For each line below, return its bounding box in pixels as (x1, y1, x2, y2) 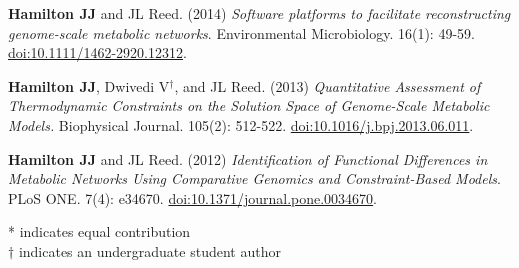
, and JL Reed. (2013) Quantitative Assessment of (174, 75, 481, 96)
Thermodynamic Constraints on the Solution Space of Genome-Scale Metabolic (8, 95, 490, 116)
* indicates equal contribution (8, 221, 191, 242)
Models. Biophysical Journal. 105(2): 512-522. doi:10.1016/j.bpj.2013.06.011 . (8, 114, 474, 135)
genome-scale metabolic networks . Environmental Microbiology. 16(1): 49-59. (8, 22, 475, 43)
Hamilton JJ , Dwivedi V (8, 75, 170, 96)
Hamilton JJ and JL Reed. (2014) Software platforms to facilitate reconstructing (8, 3, 511, 23)
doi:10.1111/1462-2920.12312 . (8, 42, 187, 63)
